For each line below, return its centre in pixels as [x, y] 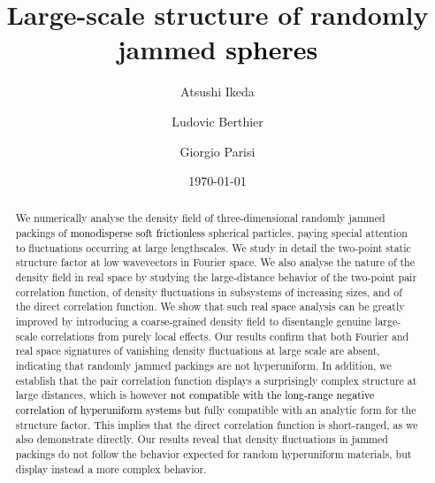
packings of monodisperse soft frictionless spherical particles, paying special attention [211, 233]
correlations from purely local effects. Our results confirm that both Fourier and [225, 336]
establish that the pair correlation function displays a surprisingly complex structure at [216, 380]
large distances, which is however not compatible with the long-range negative [195, 395]
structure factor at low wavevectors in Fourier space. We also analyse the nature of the [215, 262]
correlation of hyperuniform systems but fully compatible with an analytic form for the [216, 410]
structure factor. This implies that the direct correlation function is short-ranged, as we [217, 424]
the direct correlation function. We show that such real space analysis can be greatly [210, 307]
